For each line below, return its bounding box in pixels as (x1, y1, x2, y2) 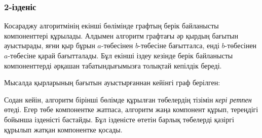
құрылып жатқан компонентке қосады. (4, 124, 123, 134)
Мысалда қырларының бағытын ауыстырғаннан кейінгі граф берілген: (4, 77, 220, 88)
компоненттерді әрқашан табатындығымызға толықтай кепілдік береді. (4, 60, 222, 71)
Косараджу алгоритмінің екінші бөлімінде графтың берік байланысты (4, 20, 219, 31)
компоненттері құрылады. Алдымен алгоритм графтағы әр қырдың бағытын (4, 30, 238, 41)
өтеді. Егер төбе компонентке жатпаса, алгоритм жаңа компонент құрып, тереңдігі (4, 104, 258, 115)
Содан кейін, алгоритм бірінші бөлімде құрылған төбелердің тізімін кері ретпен (4, 94, 252, 105)
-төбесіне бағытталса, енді (138, 40, 219, 51)
